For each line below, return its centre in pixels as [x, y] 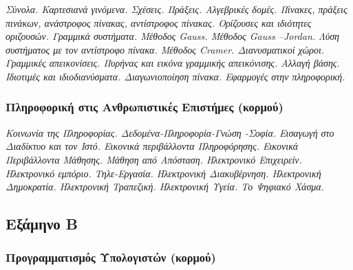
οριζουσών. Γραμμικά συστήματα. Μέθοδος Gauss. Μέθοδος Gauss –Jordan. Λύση [173, 36]
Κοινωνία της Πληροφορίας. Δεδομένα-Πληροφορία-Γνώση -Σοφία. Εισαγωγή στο [170, 132]
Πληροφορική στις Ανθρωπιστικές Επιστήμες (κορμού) [145, 107]
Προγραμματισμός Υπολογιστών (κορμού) [111, 257]
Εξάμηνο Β [42, 224]
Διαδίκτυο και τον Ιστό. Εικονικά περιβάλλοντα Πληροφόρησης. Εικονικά [152, 146]
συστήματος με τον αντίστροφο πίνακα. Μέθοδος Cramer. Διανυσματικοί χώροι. [165, 49]
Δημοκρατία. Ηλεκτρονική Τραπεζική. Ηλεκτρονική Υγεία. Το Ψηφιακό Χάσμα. [165, 187]
